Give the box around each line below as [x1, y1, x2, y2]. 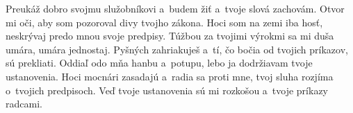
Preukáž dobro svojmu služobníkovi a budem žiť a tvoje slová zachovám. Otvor [6, 1, 345, 15]
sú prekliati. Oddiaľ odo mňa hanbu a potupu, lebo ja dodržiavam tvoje [6, 55, 313, 70]
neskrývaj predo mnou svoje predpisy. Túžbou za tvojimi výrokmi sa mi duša [6, 28, 334, 43]
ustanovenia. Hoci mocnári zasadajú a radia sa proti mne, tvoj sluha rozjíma [6, 69, 334, 83]
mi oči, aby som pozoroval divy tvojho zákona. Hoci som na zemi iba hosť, [6, 15, 323, 29]
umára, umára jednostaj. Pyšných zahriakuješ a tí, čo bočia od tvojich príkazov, [6, 42, 348, 56]
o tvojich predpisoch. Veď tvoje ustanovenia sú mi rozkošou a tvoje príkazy [6, 82, 329, 97]
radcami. [6, 96, 42, 111]
